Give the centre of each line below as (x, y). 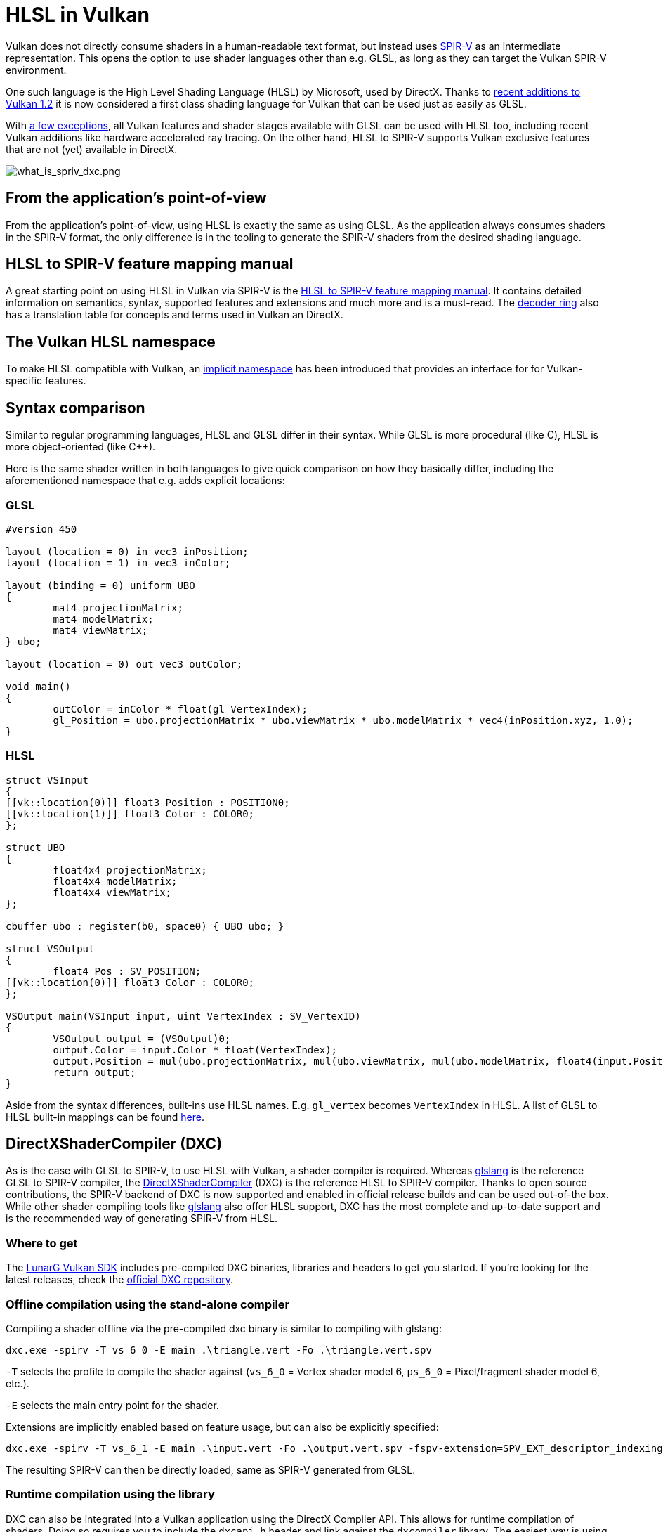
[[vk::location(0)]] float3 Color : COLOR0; (130, 982)
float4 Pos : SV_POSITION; (127, 971)
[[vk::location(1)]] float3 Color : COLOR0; (130, 813)
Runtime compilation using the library (110, 1494)
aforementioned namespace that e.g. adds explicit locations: (145, 481)
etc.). (18, 1383)
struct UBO (35, 847)
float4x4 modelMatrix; (115, 881)
